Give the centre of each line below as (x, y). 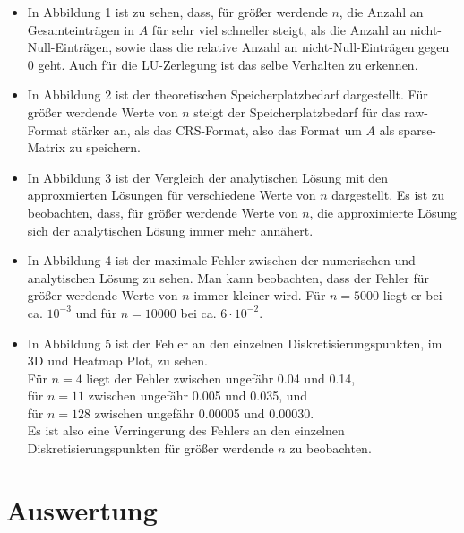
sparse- (417, 129)
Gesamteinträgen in (81, 29)
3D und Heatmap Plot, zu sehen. (117, 361)
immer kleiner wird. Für (260, 295)
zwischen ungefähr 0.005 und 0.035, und (198, 395)
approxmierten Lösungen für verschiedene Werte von (172, 195)
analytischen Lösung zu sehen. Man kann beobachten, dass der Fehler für (228, 277)
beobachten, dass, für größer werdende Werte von (163, 212)
